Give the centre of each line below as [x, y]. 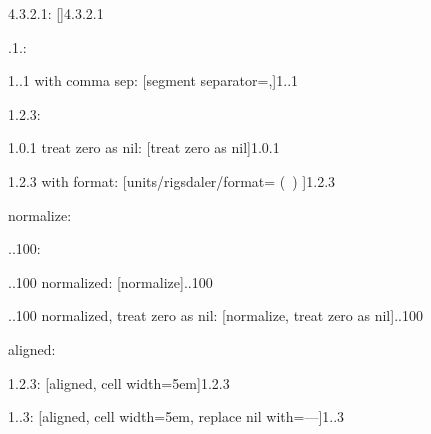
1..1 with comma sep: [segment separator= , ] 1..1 [153, 80]
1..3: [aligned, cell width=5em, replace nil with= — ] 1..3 [176, 416]
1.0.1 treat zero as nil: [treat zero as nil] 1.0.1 [144, 147]
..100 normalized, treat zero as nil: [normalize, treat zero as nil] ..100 [215, 315]
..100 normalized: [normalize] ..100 [110, 281]
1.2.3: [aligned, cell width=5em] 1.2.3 [119, 382]
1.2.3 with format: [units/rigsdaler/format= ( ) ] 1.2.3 [172, 180]
